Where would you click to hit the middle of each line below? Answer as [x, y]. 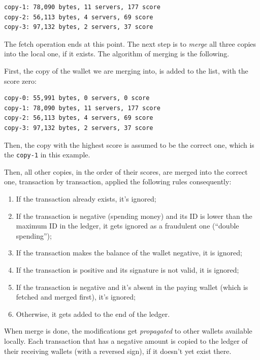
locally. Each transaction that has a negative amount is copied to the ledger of [126, 340]
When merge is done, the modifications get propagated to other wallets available [128, 331]
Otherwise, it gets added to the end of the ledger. [93, 314]
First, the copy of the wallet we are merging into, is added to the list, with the [126, 70]
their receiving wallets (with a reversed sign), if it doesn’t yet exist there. [118, 351]
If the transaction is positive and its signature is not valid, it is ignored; [127, 269]
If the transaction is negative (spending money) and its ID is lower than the [134, 216]
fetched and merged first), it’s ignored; [76, 297]
